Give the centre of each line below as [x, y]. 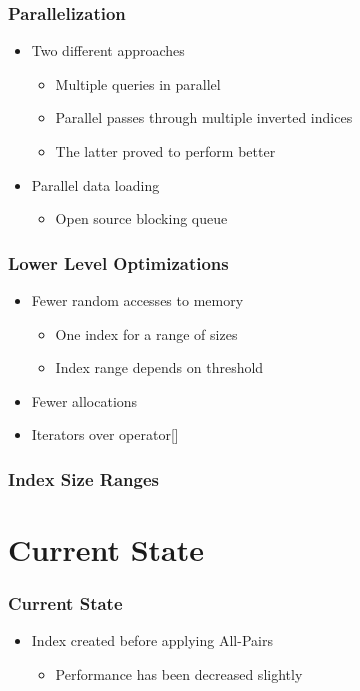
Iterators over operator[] [105, 434]
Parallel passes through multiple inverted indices [204, 117]
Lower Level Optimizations [118, 262]
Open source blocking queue [141, 218]
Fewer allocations [84, 400]
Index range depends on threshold [159, 367]
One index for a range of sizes [146, 333]
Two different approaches [108, 50]
